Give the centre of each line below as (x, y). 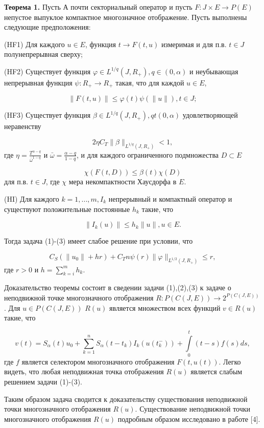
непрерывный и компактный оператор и (170, 198)
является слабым (217, 371)
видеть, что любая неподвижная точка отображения (84, 371)
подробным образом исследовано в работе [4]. (189, 419)
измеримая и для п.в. (194, 44)
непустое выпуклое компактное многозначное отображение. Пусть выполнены (126, 17)
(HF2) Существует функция (47, 71)
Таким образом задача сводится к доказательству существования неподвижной (126, 399)
